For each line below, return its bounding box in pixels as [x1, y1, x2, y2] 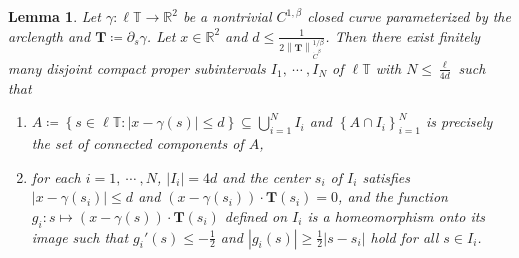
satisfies [362, 166, 410, 187]
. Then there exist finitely [325, 25, 481, 46]
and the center [222, 166, 310, 187]
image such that [31, 226, 129, 247]
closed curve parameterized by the [307, 6, 511, 26]
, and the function [338, 186, 448, 207]
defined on [224, 205, 288, 226]
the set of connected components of [31, 133, 244, 154]
